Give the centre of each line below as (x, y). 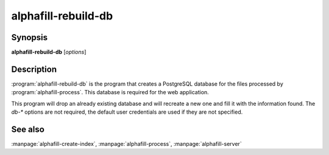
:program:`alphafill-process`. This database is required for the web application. (110, 92)
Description (34, 69)
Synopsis (30, 37)
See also (28, 129)
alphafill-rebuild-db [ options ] (49, 52)
